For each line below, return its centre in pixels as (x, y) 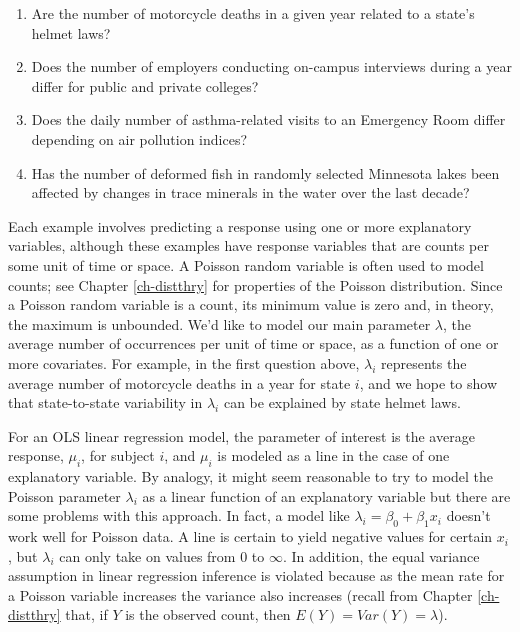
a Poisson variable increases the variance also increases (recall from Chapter (240, 594)
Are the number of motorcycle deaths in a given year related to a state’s (253, 13)
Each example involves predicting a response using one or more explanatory (240, 225)
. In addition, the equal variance (381, 555)
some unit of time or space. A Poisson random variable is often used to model (246, 264)
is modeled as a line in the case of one (333, 455)
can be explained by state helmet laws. (342, 402)
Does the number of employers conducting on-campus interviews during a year (271, 66)
